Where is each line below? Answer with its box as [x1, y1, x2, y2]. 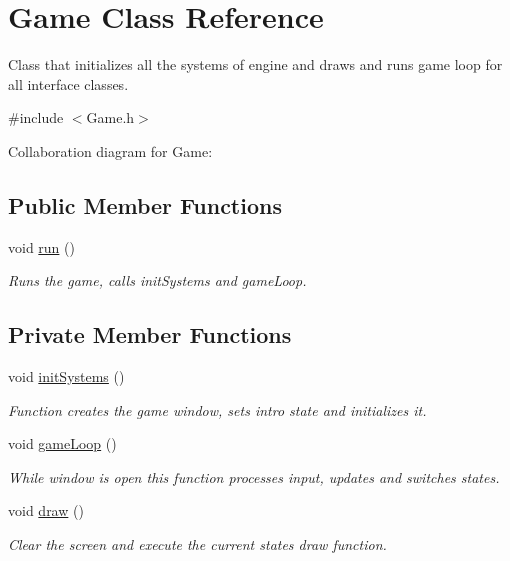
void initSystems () [8, 366, 125, 387]
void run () [8, 236, 75, 257]
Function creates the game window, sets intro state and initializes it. [8, 399, 427, 420]
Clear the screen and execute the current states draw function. [8, 534, 387, 555]
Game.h [86, 107, 135, 128]
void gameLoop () [8, 433, 117, 454]
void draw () [8, 500, 84, 521]
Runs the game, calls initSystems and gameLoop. [8, 270, 307, 291]
